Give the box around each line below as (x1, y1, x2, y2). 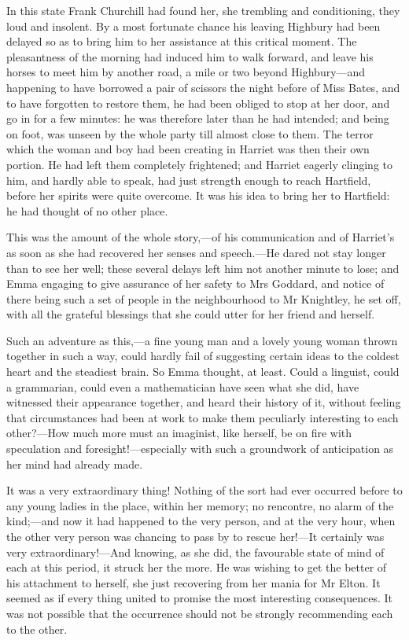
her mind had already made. (6, 455, 143, 472)
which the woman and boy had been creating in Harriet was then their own (6, 141, 370, 157)
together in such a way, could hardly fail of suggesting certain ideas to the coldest (6, 348, 400, 364)
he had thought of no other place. (6, 202, 168, 219)
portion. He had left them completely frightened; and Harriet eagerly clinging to (6, 156, 393, 172)
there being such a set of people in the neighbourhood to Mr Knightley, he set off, (6, 290, 401, 307)
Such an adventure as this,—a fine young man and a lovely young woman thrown (6, 332, 398, 348)
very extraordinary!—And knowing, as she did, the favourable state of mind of (6, 543, 385, 560)
